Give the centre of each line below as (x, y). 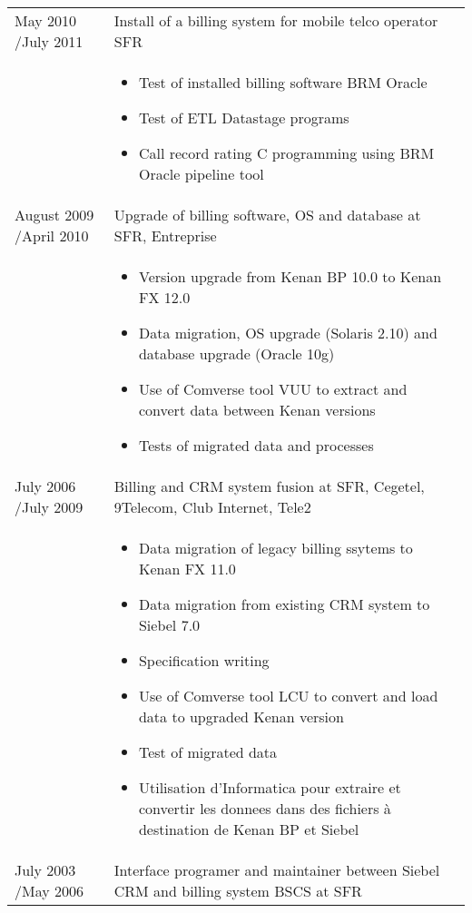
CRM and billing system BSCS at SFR (238, 891)
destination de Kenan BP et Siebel (249, 829)
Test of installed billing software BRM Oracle (283, 82)
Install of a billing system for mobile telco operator (276, 20)
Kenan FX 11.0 (187, 569)
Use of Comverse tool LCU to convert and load (288, 696)
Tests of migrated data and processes (256, 445)
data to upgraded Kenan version (241, 717)
